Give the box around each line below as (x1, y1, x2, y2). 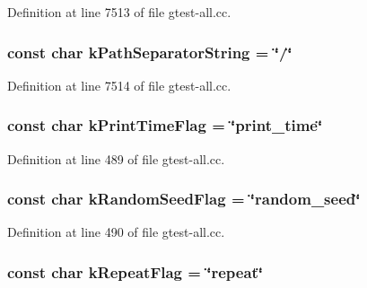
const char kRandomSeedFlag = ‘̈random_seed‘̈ (7, 188, 361, 210)
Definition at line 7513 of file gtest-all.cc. (7, 3, 232, 21)
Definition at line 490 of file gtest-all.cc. (7, 223, 225, 241)
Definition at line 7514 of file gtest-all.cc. (7, 75, 232, 94)
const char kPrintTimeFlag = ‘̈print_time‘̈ (7, 114, 323, 136)
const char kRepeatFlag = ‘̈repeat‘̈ (7, 260, 264, 283)
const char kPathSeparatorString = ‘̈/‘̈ (7, 40, 293, 63)
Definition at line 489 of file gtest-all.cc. (7, 149, 225, 168)
